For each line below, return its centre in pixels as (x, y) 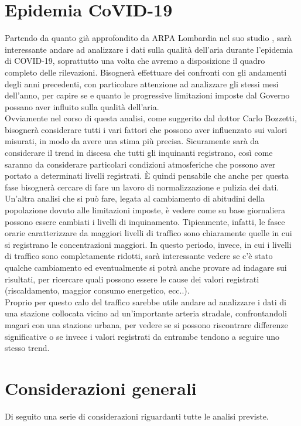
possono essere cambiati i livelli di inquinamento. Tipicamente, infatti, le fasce (145, 221)
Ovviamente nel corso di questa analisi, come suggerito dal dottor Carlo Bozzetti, (151, 118)
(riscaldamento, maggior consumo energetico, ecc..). (97, 290)
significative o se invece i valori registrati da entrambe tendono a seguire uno (142, 336)
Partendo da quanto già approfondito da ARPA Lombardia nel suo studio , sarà (148, 38)
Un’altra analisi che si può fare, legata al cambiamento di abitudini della (135, 198)
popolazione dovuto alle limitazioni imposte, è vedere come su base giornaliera (145, 210)
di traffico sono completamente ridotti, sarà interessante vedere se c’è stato (139, 256)
